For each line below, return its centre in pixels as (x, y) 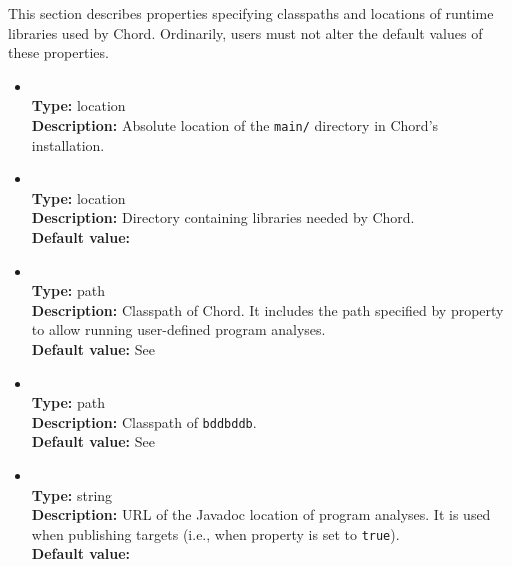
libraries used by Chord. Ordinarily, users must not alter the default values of (245, 32)
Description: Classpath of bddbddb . (144, 421)
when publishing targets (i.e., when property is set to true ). (215, 533)
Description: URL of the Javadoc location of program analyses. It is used (261, 514)
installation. (68, 144)
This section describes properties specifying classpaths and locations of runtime (251, 13)
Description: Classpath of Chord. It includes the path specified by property (267, 309)
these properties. (58, 52)
